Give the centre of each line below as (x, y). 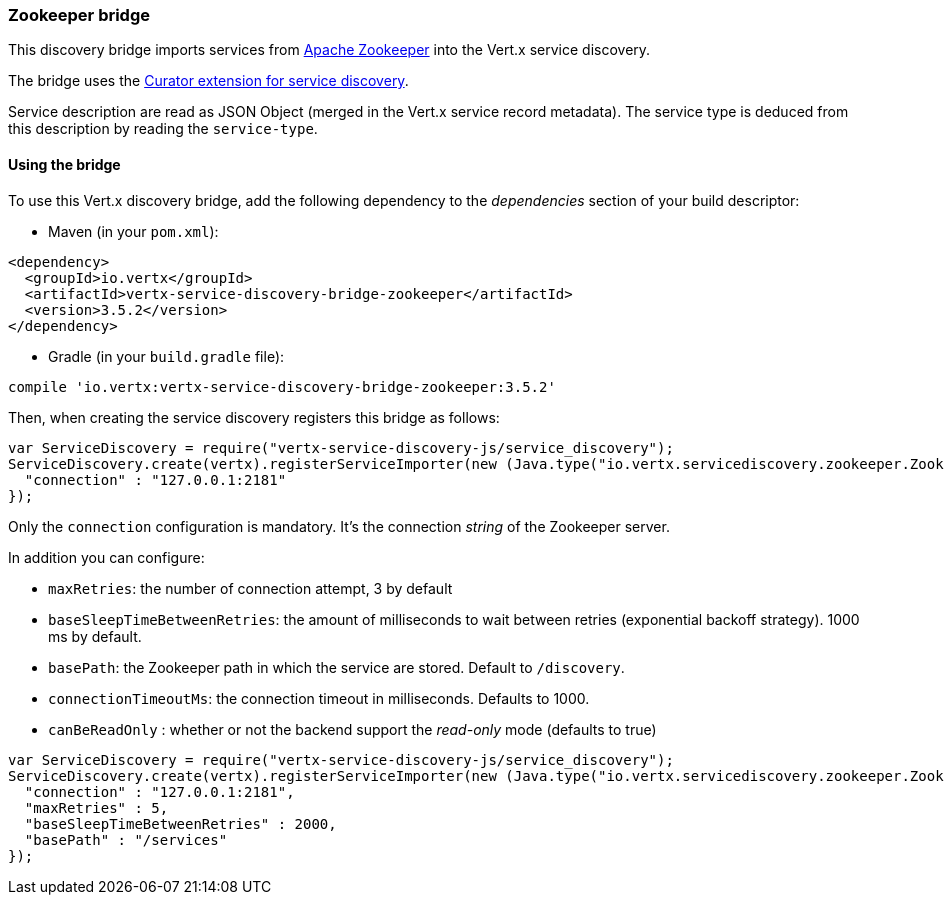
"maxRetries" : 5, (96, 807)
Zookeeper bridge (79, 15)
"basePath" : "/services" (126, 839)
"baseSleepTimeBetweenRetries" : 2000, (180, 823)
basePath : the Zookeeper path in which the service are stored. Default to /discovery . (336, 667)
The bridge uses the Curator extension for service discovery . (208, 81)
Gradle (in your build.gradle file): (166, 356)
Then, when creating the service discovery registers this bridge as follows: (254, 417)
